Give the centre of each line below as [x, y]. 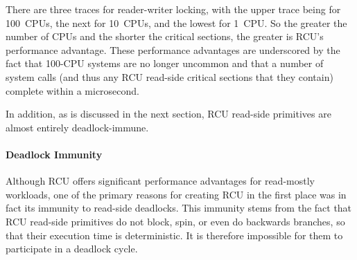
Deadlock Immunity [54, 154]
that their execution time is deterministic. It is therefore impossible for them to [174, 235]
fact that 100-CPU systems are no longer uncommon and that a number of [165, 63]
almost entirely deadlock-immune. [77, 127]
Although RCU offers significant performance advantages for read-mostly [160, 181]
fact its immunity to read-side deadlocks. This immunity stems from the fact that [179, 208]
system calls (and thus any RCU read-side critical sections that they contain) [169, 76]
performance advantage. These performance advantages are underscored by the [173, 49]
